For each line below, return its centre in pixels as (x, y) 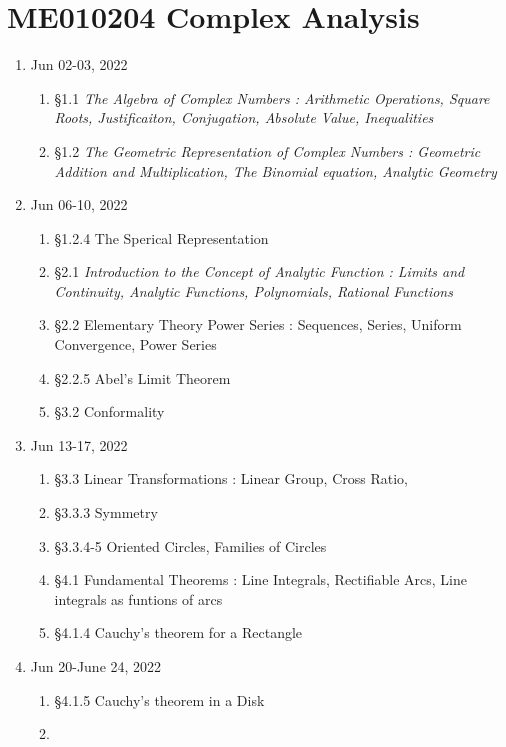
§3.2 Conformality (109, 411)
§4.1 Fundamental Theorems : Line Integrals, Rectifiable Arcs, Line (260, 579)
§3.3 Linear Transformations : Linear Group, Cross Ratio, (231, 478)
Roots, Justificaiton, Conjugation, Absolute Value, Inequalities (244, 117)
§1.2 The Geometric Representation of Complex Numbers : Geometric (267, 150)
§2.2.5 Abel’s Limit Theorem (142, 377)
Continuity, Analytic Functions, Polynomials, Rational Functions (253, 290)
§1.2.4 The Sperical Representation (161, 237)
